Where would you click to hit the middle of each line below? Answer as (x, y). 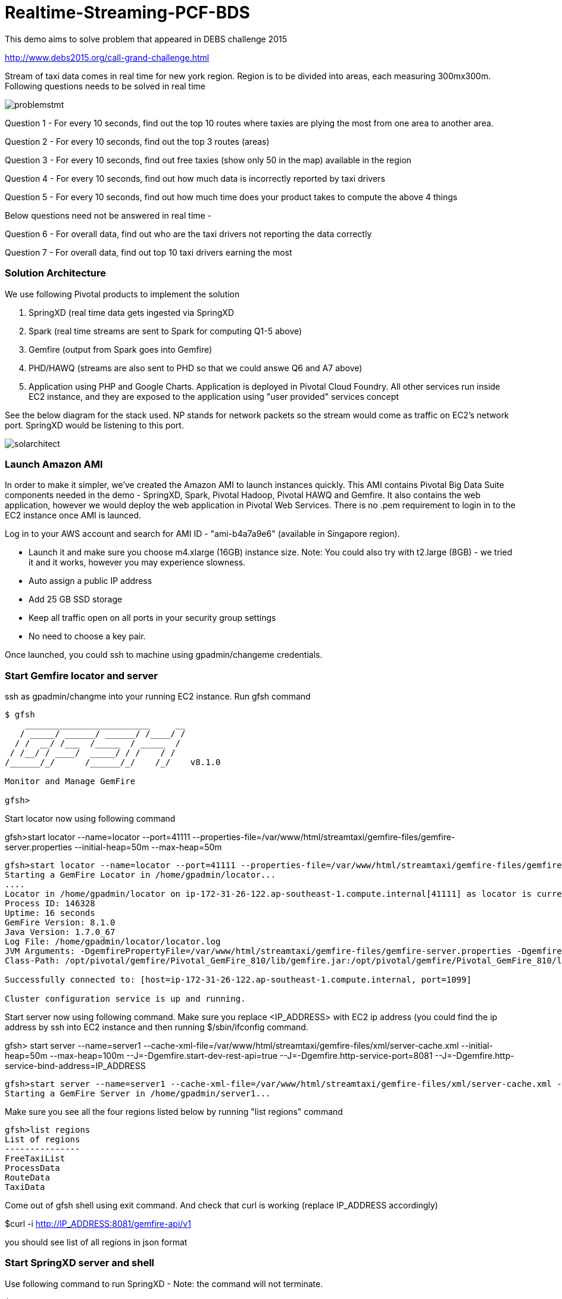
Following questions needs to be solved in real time (105, 86)
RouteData (27, 1177)
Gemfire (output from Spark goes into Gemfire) (121, 349)
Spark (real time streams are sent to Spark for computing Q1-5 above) (166, 331)
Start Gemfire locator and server (81, 675)
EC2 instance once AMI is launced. (73, 515)
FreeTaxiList (35, 1158)
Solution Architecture (55, 273)
